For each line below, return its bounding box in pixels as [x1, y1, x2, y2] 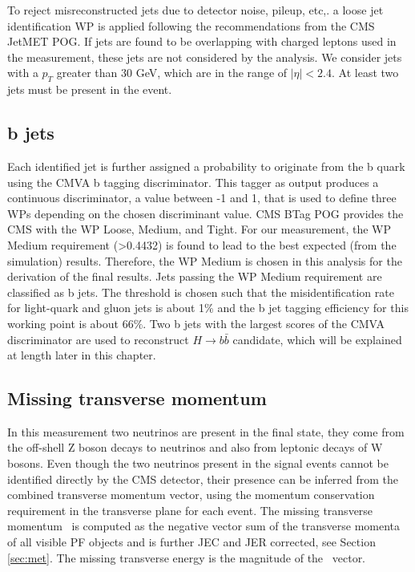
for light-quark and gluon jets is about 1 [7, 299, 205, 316]
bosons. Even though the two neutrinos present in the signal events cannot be [7, 455, 389, 472]
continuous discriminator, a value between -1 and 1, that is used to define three [7, 189, 397, 206]
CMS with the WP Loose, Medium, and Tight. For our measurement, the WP [7, 221, 392, 237]
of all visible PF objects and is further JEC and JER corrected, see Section [7, 533, 376, 550]
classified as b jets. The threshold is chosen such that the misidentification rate [7, 283, 394, 300]
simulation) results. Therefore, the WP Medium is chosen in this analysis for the [7, 252, 402, 269]
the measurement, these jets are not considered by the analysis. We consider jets [7, 48, 402, 65]
